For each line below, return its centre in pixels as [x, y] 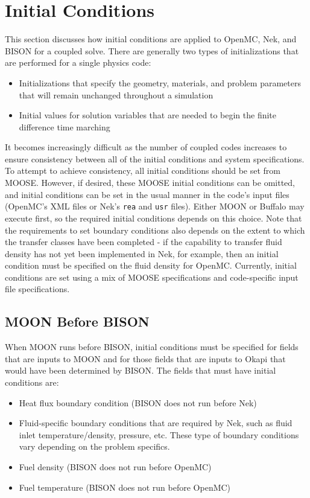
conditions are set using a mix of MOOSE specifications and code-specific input [152, 277]
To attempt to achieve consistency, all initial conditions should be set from [143, 171]
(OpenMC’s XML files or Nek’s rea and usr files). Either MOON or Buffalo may [155, 206]
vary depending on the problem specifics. [94, 446]
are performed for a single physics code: [78, 62]
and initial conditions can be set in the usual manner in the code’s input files [147, 194]
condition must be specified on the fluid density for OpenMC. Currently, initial [151, 265]
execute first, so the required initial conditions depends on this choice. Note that [153, 218]
